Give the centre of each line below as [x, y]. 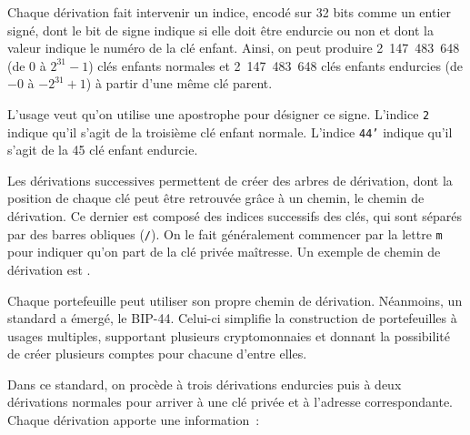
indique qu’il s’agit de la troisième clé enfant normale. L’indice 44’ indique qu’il [230, 132]
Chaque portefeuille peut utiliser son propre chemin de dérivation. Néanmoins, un [235, 300]
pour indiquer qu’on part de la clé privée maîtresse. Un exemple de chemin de [224, 252]
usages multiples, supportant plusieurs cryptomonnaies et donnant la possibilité [229, 335]
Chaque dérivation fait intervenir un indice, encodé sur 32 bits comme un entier [230, 12]
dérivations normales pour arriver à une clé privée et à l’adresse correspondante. [230, 402]
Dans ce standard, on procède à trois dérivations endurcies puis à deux [205, 384]
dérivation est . [49, 269]
